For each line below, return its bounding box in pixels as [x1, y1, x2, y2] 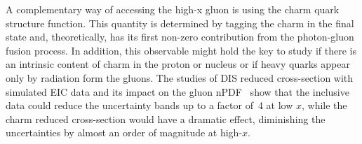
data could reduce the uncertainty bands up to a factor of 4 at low [6, 98, 293, 113]
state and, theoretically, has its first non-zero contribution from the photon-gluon [6, 29, 354, 44]
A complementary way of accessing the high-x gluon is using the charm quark [6, 2, 340, 16]
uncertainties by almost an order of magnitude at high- [6, 125, 243, 140]
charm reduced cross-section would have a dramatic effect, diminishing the [6, 111, 326, 126]
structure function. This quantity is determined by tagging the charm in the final [6, 15, 354, 30]
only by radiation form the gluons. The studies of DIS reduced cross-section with [6, 70, 354, 85]
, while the [302, 98, 347, 113]
